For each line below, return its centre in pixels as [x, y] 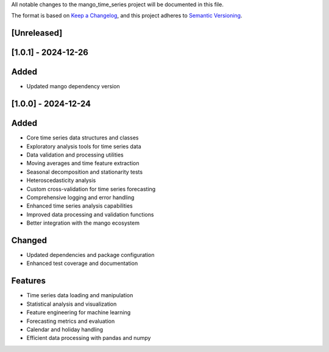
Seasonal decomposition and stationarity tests [85, 172]
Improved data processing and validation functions [90, 214]
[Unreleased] [37, 33]
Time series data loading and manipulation [80, 295]
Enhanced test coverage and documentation [82, 263]
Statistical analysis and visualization [72, 304]
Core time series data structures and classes [83, 138]
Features [28, 281]
